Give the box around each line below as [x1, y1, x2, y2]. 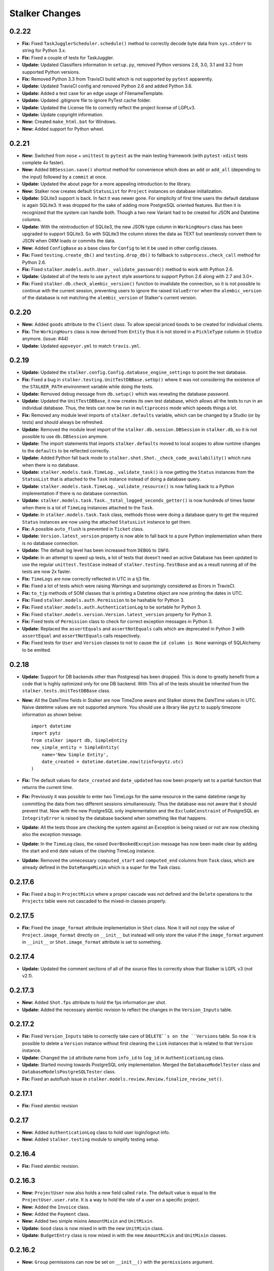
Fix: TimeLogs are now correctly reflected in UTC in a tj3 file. [22, 576, 151, 582]
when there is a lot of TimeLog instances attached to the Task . [22, 504, 154, 510]
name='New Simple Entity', [41, 751, 109, 758]
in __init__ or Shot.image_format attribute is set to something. [22, 939, 162, 945]
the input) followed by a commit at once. [22, 173, 107, 180]
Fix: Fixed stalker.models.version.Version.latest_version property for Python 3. [22, 611, 212, 617]
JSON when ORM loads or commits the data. [22, 238, 116, 244]
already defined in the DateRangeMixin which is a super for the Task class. [22, 864, 182, 870]
